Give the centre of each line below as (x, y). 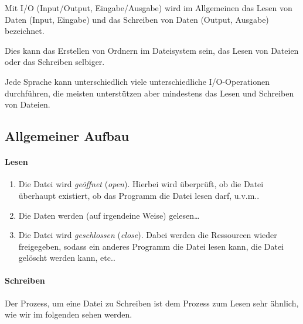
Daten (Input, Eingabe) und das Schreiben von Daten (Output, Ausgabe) (137, 19)
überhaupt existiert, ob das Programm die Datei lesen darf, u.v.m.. (139, 195)
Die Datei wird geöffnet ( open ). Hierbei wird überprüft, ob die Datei (141, 184)
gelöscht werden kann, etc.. (67, 258)
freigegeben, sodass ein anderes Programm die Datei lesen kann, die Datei (151, 246)
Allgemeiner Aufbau (67, 136)
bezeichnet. (25, 31)
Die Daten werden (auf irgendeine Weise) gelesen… (109, 215)
